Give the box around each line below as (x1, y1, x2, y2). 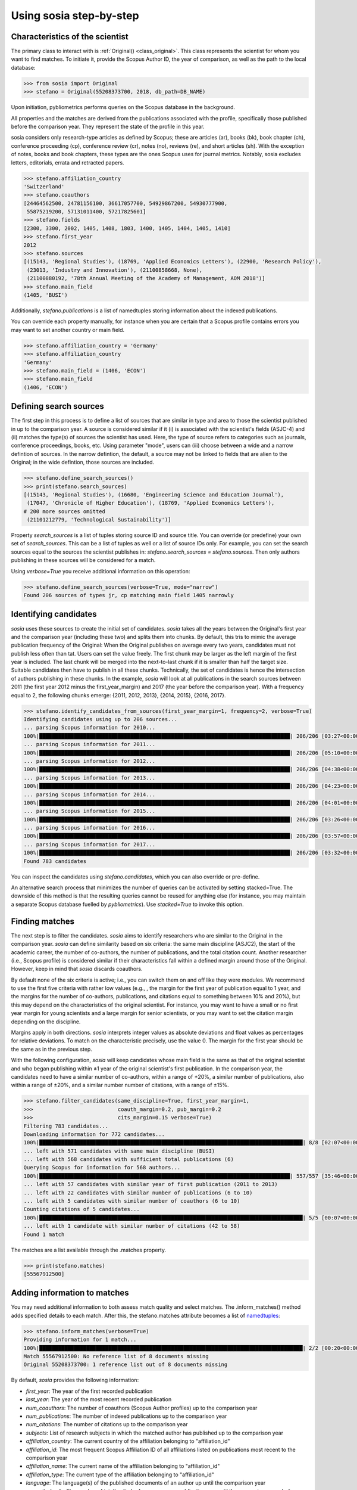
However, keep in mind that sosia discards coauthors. (11, 966, 143, 973)
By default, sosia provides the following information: (11, 1377, 139, 1384)
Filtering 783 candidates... (23, 1122, 109, 1129)
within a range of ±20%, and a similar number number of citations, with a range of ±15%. (11, 1082, 229, 1089)
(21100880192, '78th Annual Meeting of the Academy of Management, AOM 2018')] (27, 275, 265, 282)
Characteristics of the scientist (11, 32, 129, 42)
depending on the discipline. (11, 1018, 81, 1025)
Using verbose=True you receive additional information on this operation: (11, 567, 190, 575)
